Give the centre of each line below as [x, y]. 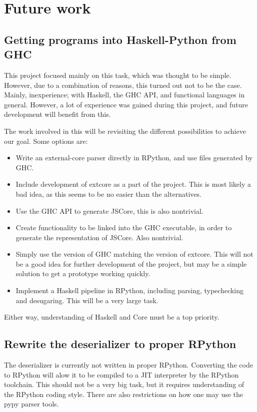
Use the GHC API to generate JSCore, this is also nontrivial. [109, 210]
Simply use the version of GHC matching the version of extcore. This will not [134, 254]
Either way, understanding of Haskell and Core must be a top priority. [112, 317]
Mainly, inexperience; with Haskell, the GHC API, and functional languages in [124, 95]
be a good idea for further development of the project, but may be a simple [131, 263]
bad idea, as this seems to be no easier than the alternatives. [108, 194]
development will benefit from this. [57, 114]
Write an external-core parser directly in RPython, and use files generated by [134, 158]
